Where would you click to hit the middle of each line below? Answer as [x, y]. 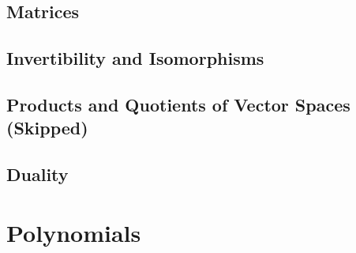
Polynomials [74, 232]
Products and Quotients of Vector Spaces [178, 104]
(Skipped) [47, 128]
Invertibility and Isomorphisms [135, 58]
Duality [37, 174]
